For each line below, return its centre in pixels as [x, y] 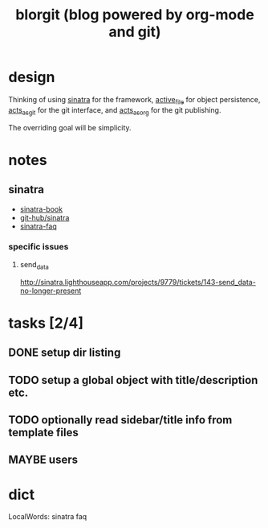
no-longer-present [51, 291]
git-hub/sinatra [45, 217]
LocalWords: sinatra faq [48, 517]
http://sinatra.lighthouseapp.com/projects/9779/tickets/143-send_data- [138, 282]
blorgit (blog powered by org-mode [135, 15]
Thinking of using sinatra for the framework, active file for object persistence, [134, 100]
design [32, 77]
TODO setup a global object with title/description [133, 380]
